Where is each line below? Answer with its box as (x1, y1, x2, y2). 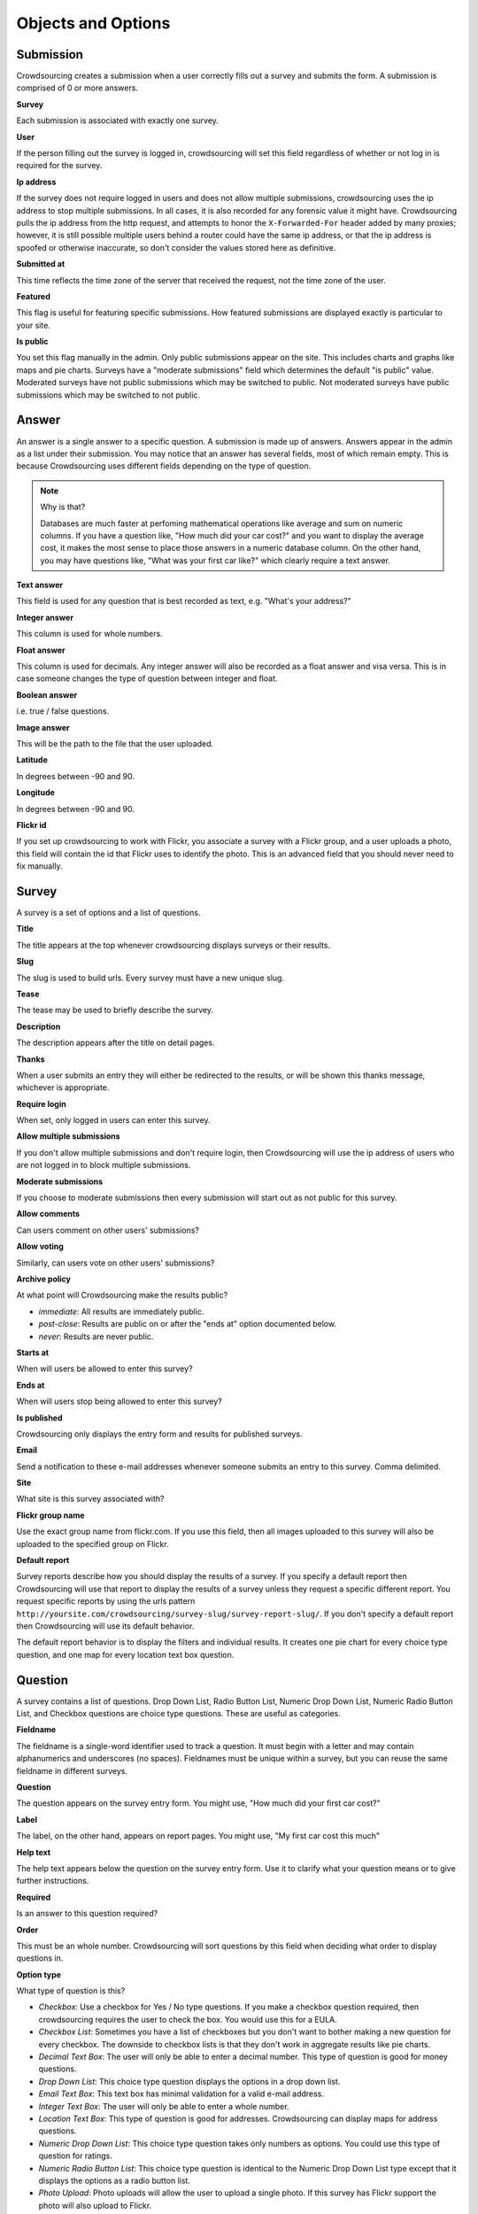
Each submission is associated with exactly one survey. (16, 115, 219, 126)
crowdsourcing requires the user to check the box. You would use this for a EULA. (38, 2014, 338, 2024)
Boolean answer (16, 689, 78, 700)
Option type (16, 1969, 62, 1979)
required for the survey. (16, 160, 103, 171)
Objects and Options (16, 13, 171, 33)
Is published (16, 1413, 63, 1423)
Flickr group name (16, 1510, 85, 1521)
